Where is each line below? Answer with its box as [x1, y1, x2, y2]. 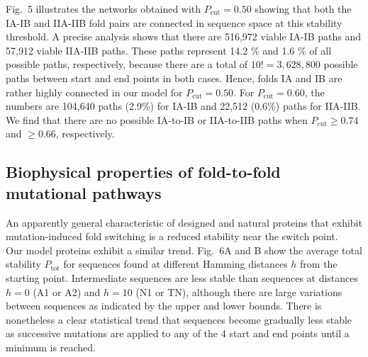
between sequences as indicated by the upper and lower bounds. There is [6, 298, 322, 313]
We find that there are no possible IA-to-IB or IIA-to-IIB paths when [6, 112, 308, 127]
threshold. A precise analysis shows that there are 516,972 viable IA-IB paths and [6, 29, 361, 44]
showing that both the [255, 1, 352, 16]
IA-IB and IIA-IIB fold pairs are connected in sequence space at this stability [6, 15, 342, 30]
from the [300, 256, 338, 271]
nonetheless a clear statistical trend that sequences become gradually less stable [6, 312, 352, 327]
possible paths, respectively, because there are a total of [6, 57, 248, 72]
